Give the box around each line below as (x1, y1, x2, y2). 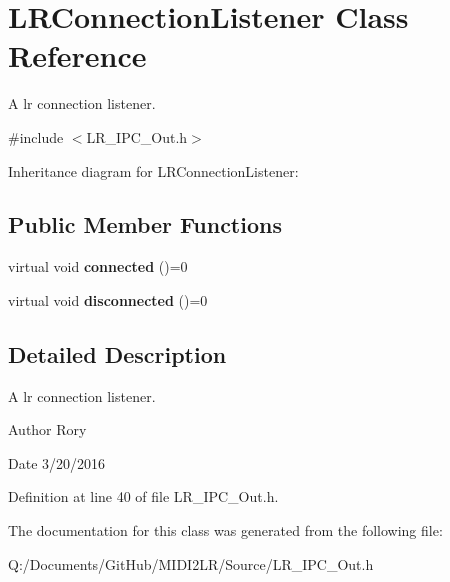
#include (8, 126, 64, 147)
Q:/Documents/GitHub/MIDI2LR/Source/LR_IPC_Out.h (8, 553, 374, 574)
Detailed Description (8, 338, 227, 369)
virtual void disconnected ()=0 (8, 289, 208, 310)
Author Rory (8, 419, 87, 440)
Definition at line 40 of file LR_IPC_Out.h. (8, 486, 279, 507)
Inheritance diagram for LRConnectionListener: (8, 160, 299, 181)
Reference (8, 35, 147, 76)
